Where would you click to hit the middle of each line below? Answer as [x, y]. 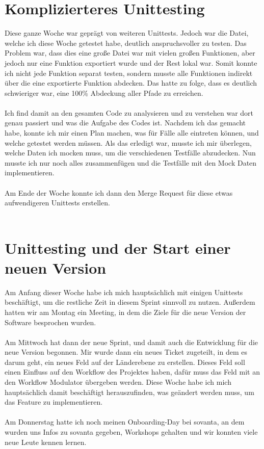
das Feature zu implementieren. [54, 402]
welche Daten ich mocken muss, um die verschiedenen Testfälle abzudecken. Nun [130, 153]
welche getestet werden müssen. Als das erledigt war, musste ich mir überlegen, [128, 142]
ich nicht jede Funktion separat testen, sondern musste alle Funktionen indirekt [129, 73]
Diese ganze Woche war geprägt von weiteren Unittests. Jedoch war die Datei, [127, 33]
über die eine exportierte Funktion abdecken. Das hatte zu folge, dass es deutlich [131, 83]
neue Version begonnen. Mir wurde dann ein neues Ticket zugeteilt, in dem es [126, 352]
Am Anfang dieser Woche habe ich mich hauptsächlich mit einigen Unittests [124, 292]
